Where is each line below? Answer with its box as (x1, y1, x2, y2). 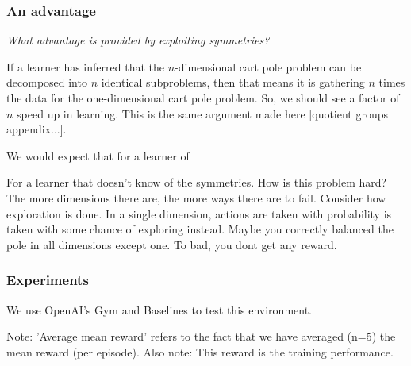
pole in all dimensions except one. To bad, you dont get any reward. (6, 236, 337, 252)
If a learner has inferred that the (6, 58, 164, 75)
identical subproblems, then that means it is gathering (101, 74, 365, 91)
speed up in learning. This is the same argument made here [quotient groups (17, 105, 389, 121)
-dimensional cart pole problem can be (175, 58, 362, 75)
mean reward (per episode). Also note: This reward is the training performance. (6, 343, 394, 360)
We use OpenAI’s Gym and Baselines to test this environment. (6, 301, 312, 318)
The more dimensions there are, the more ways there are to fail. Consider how (6, 189, 386, 206)
